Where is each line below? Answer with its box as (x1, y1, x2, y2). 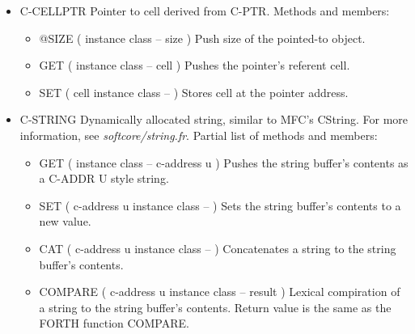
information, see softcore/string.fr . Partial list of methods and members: (19, 126, 378, 143)
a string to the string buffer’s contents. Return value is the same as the (39, 298, 392, 315)
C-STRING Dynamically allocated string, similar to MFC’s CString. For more (19, 111, 409, 128)
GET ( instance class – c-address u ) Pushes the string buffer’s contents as (39, 154, 409, 171)
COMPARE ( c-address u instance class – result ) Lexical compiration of (39, 283, 400, 300)
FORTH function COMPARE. (39, 315, 189, 332)
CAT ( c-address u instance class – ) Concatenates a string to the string (39, 239, 396, 256)
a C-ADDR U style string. (39, 170, 169, 187)
